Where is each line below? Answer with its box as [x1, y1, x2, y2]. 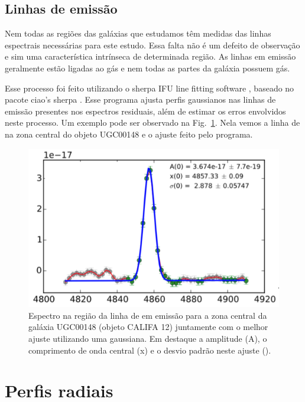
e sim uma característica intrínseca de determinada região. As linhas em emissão [5, 50, 296, 63]
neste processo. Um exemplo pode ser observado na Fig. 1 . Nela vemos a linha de [5, 116, 300, 129]
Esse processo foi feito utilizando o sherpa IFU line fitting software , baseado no [5, 81, 294, 94]
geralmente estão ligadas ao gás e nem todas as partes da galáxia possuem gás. [5, 61, 290, 74]
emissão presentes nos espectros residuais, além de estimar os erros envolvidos [5, 104, 286, 117]
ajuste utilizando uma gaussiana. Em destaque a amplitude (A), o [28, 332, 267, 345]
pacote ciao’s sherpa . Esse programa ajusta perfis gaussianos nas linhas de [5, 93, 276, 106]
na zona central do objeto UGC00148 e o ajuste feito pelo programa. [5, 128, 253, 140]
